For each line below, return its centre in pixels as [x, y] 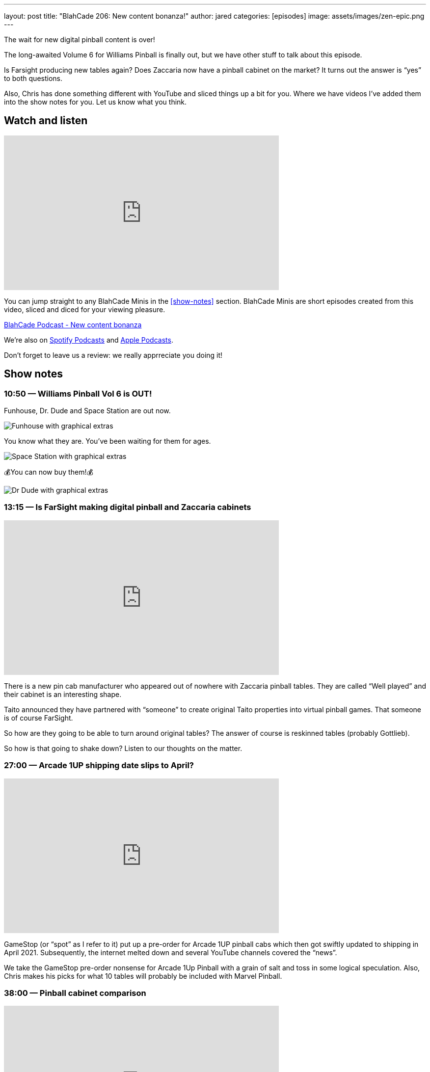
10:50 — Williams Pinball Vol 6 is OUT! [78, 393]
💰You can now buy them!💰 [49, 472]
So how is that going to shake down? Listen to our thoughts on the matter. [123, 748]
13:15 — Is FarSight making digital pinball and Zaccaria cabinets [128, 507]
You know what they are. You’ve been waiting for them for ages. [107, 441]
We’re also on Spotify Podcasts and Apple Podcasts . [89, 340]
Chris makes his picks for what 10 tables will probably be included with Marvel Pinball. [143, 976]
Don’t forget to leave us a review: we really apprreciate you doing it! [113, 355]
